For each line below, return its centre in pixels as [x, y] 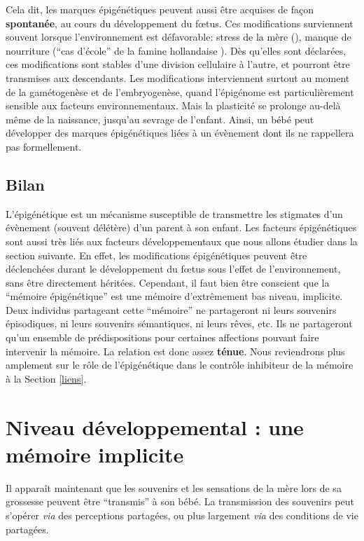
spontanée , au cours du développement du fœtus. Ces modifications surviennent [180, 23]
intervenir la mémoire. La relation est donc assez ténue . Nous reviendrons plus [175, 351]
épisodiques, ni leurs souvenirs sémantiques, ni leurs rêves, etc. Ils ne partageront [179, 323]
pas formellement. [44, 146]
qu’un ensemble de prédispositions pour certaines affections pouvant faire [162, 337]
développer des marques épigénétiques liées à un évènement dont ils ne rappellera [180, 133]
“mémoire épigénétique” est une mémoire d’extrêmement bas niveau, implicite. [174, 296]
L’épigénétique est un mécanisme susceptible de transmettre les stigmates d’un [174, 213]
